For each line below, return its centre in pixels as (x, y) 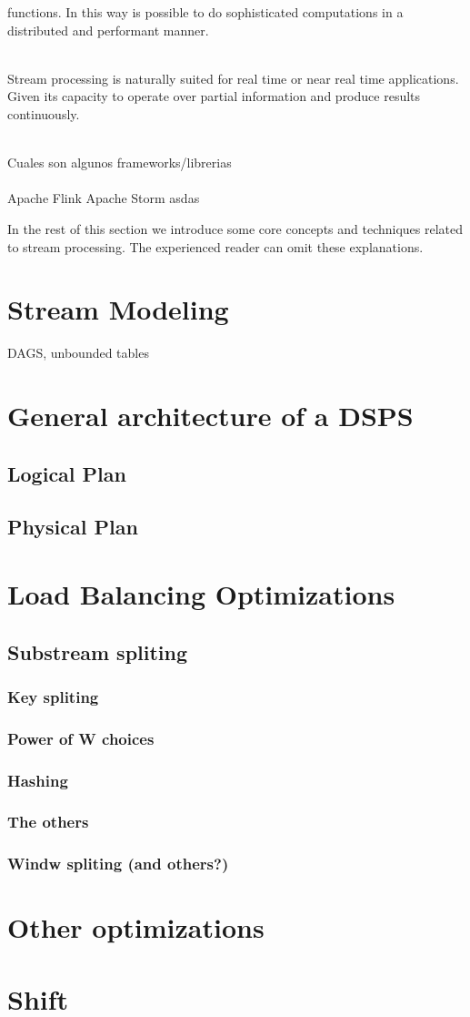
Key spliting (53, 696)
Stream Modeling (118, 309)
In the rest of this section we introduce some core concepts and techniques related (235, 228)
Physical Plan (73, 527)
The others (48, 822)
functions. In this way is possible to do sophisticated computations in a (205, 12)
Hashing (38, 780)
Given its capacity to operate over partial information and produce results (214, 96)
